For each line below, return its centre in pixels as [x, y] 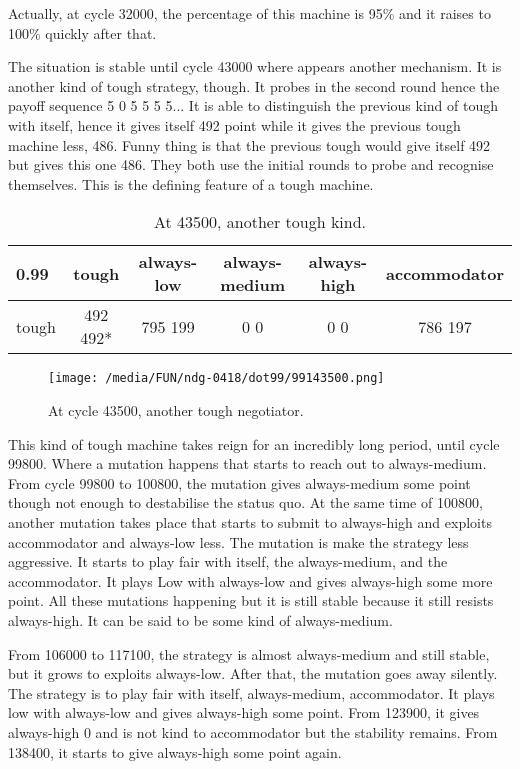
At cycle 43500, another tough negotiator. [176, 410]
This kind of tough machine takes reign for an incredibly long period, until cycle [254, 443]
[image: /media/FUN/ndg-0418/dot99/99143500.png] [216, 378]
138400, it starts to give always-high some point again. [175, 751]
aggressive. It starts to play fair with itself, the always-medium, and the [228, 561]
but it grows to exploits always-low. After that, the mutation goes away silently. [253, 673]
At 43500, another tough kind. [260, 222]
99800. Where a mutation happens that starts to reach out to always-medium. [247, 463]
